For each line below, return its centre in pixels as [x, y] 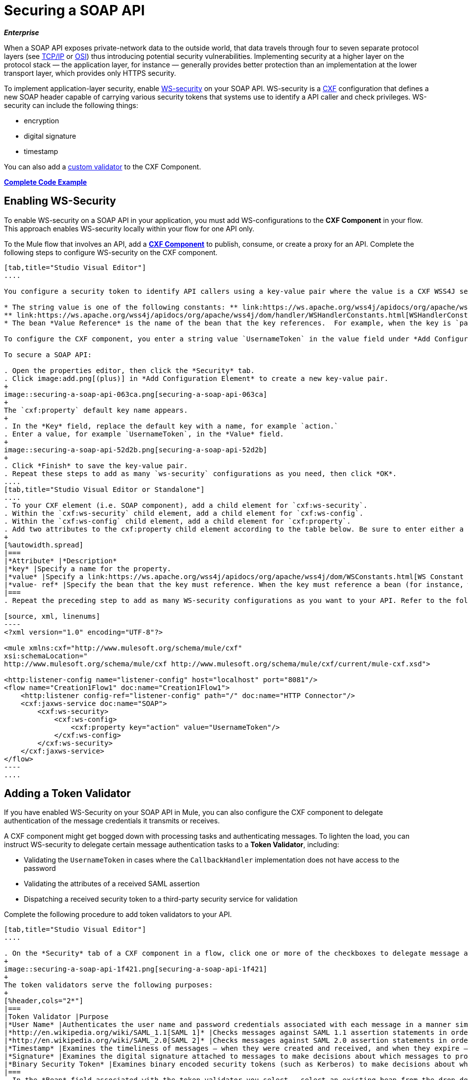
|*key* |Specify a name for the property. [88, 568]
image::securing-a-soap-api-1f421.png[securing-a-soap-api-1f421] [136, 969]
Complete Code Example [46, 182]
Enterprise [22, 32]
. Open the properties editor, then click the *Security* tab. [129, 370]
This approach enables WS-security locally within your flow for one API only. [129, 228]
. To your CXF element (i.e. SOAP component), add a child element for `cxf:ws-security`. [186, 505]
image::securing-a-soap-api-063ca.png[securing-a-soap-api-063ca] [136, 394]
